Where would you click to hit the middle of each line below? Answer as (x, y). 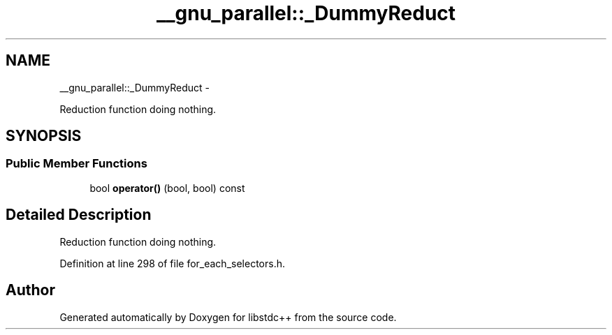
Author (30, 290)
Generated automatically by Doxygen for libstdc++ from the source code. (228, 317)
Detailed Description (79, 215)
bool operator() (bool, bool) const (167, 188)
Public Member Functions (76, 164)
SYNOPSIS (44, 136)
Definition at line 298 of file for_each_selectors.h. (172, 263)
